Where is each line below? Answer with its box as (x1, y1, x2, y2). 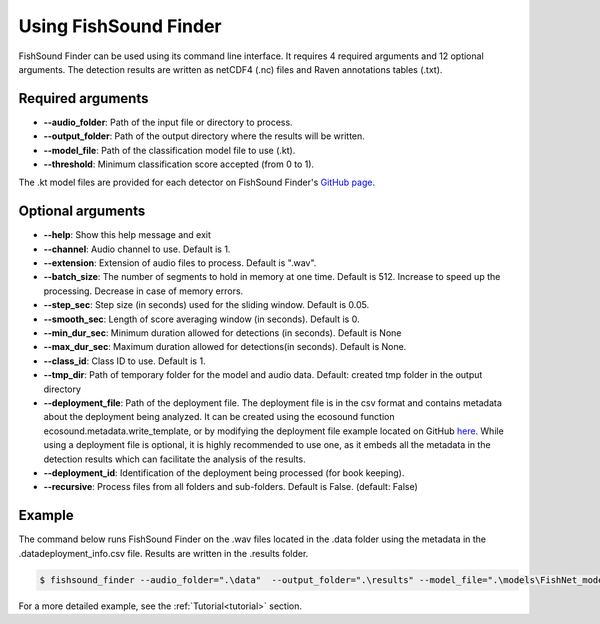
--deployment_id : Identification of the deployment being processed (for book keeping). (43, 466, 405, 479)
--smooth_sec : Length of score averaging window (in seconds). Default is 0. (43, 313, 360, 325)
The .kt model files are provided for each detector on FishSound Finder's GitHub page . (18, 176, 375, 189)
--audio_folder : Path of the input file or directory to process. (43, 116, 294, 128)
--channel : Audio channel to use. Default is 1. (43, 243, 231, 255)
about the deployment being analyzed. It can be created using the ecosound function (43, 411, 395, 423)
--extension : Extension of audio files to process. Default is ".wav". (43, 257, 317, 269)
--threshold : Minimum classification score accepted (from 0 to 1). (43, 158, 315, 170)
